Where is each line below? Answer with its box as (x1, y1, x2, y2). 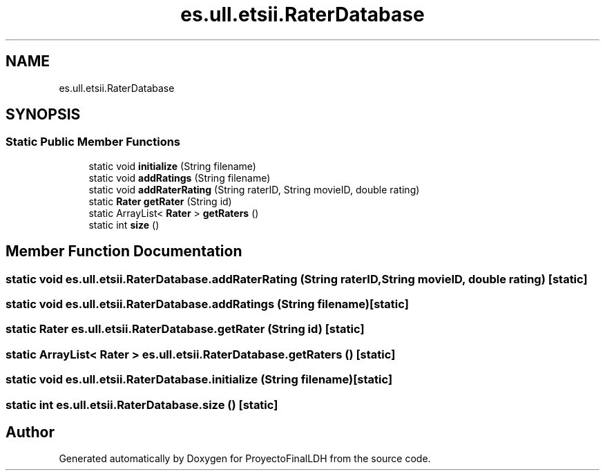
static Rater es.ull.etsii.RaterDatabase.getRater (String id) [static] (6, 322, 365, 336)
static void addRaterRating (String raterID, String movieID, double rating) (88, 183, 420, 196)
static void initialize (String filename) (88, 160, 256, 172)
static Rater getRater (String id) (88, 195, 232, 207)
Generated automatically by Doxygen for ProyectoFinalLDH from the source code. (59, 453, 431, 465)
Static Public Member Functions (6, 135, 181, 149)
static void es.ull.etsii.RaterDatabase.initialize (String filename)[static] (6, 372, 393, 387)
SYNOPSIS (6, 106, 81, 124)
